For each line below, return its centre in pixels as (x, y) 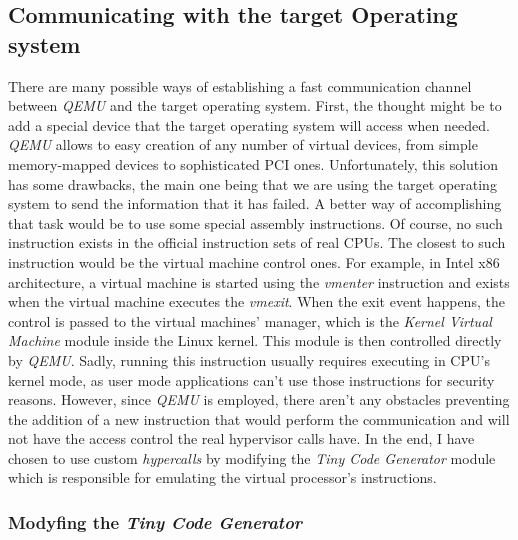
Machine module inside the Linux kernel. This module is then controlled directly (255, 340)
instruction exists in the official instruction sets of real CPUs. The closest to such (257, 242)
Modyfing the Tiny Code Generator (155, 521)
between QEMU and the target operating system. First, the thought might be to (255, 105)
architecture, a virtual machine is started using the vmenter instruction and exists (259, 281)
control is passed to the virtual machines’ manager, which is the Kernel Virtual (250, 320)
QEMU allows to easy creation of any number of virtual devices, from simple (243, 144)
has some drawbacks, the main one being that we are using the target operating (252, 183)
